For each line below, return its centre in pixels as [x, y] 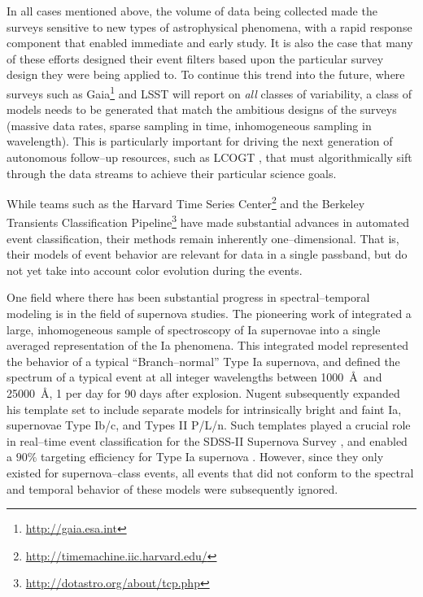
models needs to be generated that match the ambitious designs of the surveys [202, 109]
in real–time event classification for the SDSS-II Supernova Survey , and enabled [207, 440]
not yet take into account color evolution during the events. [155, 270]
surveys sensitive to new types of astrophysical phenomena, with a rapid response [209, 26]
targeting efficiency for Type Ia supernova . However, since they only [212, 457]
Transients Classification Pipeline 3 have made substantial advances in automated [208, 221]
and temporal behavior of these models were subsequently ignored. [172, 488]
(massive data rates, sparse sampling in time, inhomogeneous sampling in [189, 125]
